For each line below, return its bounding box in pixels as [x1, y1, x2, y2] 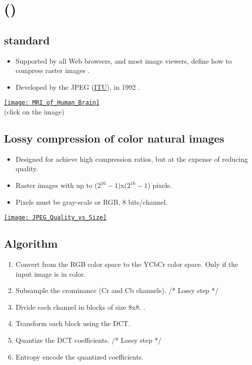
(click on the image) [4, 107, 65, 117]
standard [4, 32, 50, 47]
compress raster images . [15, 65, 90, 75]
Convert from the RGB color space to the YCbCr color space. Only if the [15, 259, 238, 269]
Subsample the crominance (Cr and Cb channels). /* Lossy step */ [15, 285, 219, 295]
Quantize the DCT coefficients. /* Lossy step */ [15, 335, 162, 345]
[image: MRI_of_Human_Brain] [4, 99, 100, 107]
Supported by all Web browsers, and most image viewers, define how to [15, 55, 232, 66]
